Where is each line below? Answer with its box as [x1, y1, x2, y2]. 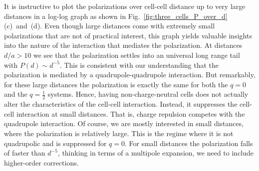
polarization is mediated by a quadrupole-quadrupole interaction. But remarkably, [4, 69, 256, 80]
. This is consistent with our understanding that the [59, 59, 219, 70]
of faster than [4, 148, 45, 158]
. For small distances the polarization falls [124, 138, 253, 148]
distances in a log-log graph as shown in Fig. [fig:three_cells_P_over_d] [4, 10, 228, 21]
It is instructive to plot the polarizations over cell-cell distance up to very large [4, 1, 246, 11]
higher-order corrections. [4, 157, 79, 168]
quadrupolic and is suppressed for [4, 138, 107, 148]
